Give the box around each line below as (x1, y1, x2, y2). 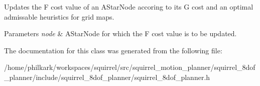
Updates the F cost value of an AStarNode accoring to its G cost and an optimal (4, 2, 253, 12)
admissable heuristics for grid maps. (4, 11, 114, 22)
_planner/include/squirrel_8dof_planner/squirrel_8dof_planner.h (4, 71, 210, 82)
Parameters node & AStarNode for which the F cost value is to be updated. (4, 28, 237, 39)
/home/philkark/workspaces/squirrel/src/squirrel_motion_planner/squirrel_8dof (4, 62, 255, 72)
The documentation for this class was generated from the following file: (4, 45, 222, 55)
